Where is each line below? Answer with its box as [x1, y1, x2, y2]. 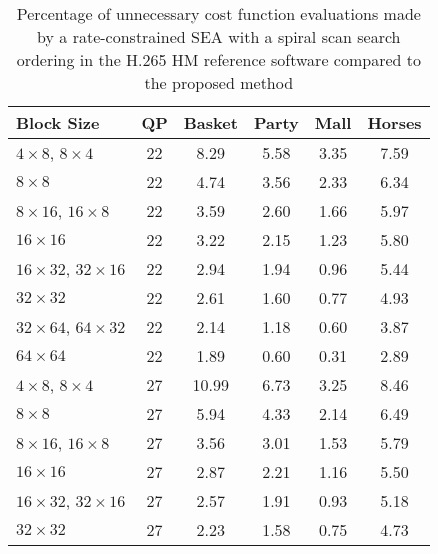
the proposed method [144, 71, 294, 94]
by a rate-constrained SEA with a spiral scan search [37, 25, 401, 48]
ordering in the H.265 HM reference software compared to [16, 48, 421, 71]
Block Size [16, 111, 100, 134]
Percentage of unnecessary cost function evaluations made [16, 2, 421, 25]
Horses [367, 111, 422, 134]
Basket [183, 111, 238, 134]
